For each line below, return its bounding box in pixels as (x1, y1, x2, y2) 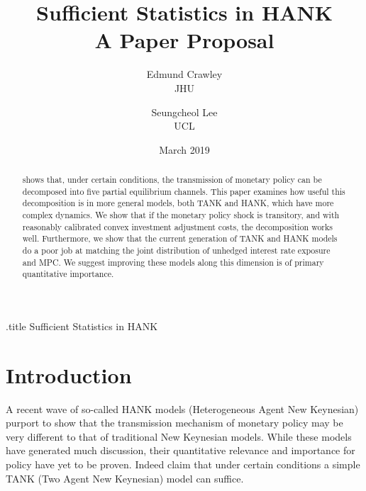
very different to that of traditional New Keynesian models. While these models (6, 429, 352, 444)
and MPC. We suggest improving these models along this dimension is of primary (22, 256, 324, 268)
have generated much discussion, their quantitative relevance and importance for (6, 443, 355, 458)
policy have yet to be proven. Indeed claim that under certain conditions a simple (6, 457, 360, 472)
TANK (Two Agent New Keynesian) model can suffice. (6, 470, 244, 485)
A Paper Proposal (94, 26, 274, 55)
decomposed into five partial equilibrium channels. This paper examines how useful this (22, 185, 345, 197)
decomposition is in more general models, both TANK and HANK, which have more (22, 197, 334, 209)
